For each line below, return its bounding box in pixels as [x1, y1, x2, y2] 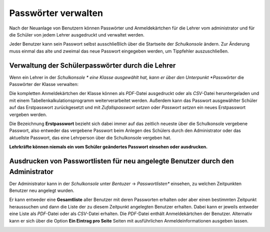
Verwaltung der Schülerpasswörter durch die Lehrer [9, 61, 176, 69]
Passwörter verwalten [9, 7, 103, 18]
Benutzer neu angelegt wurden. [9, 187, 74, 193]
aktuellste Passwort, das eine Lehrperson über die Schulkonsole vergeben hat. [9, 134, 171, 140]
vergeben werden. [9, 111, 47, 117]
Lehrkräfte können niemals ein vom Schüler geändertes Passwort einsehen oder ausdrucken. [9, 144, 207, 150]
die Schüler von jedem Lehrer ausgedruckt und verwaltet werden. [9, 31, 145, 37]
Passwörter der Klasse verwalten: [9, 81, 78, 87]
